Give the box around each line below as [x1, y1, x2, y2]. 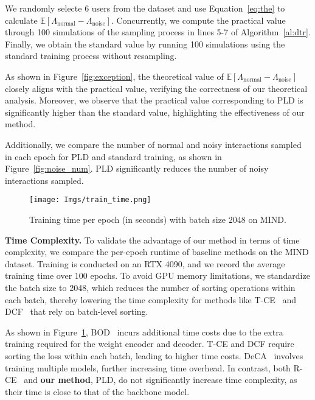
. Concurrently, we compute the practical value [111, 13, 286, 26]
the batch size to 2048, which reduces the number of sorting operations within [5, 281, 296, 293]
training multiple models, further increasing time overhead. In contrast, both [5, 361, 291, 374]
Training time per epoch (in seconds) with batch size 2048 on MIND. [29, 212, 286, 225]
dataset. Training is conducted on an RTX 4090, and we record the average [5, 257, 285, 270]
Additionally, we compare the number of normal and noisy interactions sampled [5, 138, 302, 150]
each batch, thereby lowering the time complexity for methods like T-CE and [5, 293, 297, 306]
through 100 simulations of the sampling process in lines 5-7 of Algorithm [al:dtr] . [5, 26, 311, 38]
